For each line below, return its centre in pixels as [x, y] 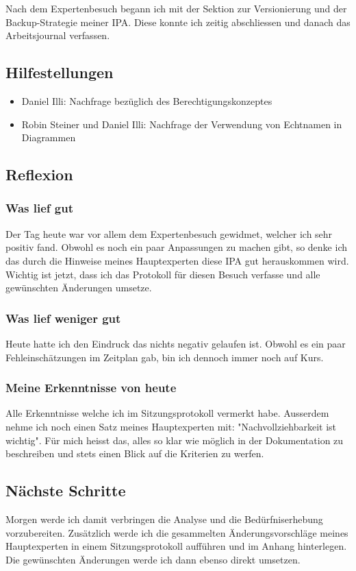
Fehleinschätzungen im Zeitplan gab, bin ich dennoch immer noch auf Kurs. [165, 357]
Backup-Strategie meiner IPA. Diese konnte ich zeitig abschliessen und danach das [178, 22]
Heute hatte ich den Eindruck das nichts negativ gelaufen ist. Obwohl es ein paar [176, 343]
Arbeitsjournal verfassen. [58, 35]
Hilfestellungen [60, 72]
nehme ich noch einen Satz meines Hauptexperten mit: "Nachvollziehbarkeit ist [171, 426]
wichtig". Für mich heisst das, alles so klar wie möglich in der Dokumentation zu [175, 440]
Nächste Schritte [66, 490]
